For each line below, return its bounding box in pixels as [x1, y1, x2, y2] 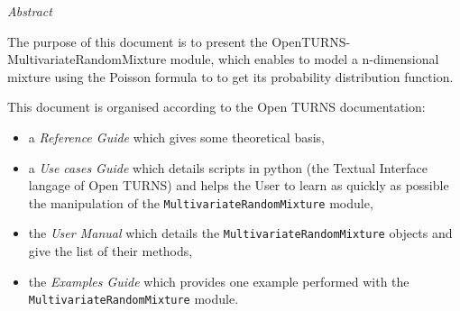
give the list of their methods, [28, 242, 193, 261]
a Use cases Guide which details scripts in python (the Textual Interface [28, 158, 428, 177]
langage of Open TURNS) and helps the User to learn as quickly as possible [28, 176, 449, 195]
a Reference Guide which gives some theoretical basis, [28, 127, 325, 146]
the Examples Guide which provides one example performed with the [28, 271, 409, 290]
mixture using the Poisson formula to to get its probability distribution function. [7, 67, 454, 86]
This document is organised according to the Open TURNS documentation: [7, 97, 426, 116]
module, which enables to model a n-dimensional [170, 50, 439, 69]
